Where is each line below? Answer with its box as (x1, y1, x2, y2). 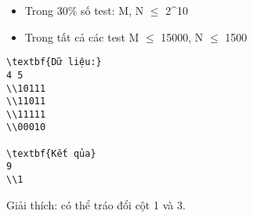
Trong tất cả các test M (24, 28, 139, 45)
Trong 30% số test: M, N (24, 2, 144, 18)
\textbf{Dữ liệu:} (6, 56, 102, 68)
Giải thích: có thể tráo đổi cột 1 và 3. (6, 196, 186, 213)
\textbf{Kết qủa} (6, 147, 96, 159)
